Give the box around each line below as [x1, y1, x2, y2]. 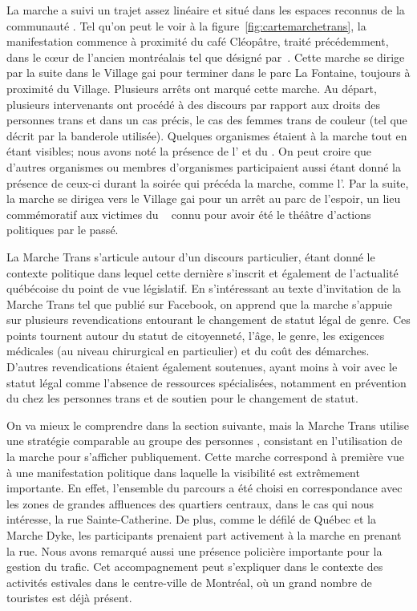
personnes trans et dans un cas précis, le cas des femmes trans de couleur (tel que [6, 111, 407, 128]
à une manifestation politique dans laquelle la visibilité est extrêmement [6, 463, 360, 480]
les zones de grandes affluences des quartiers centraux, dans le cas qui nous [6, 495, 374, 512]
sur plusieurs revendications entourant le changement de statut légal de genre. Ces [6, 311, 411, 328]
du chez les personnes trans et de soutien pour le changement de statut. [6, 390, 358, 407]
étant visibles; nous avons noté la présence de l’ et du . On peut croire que [6, 143, 372, 160]
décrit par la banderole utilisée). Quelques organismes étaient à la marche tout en [6, 127, 407, 144]
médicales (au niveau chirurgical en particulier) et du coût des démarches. [6, 342, 370, 359]
